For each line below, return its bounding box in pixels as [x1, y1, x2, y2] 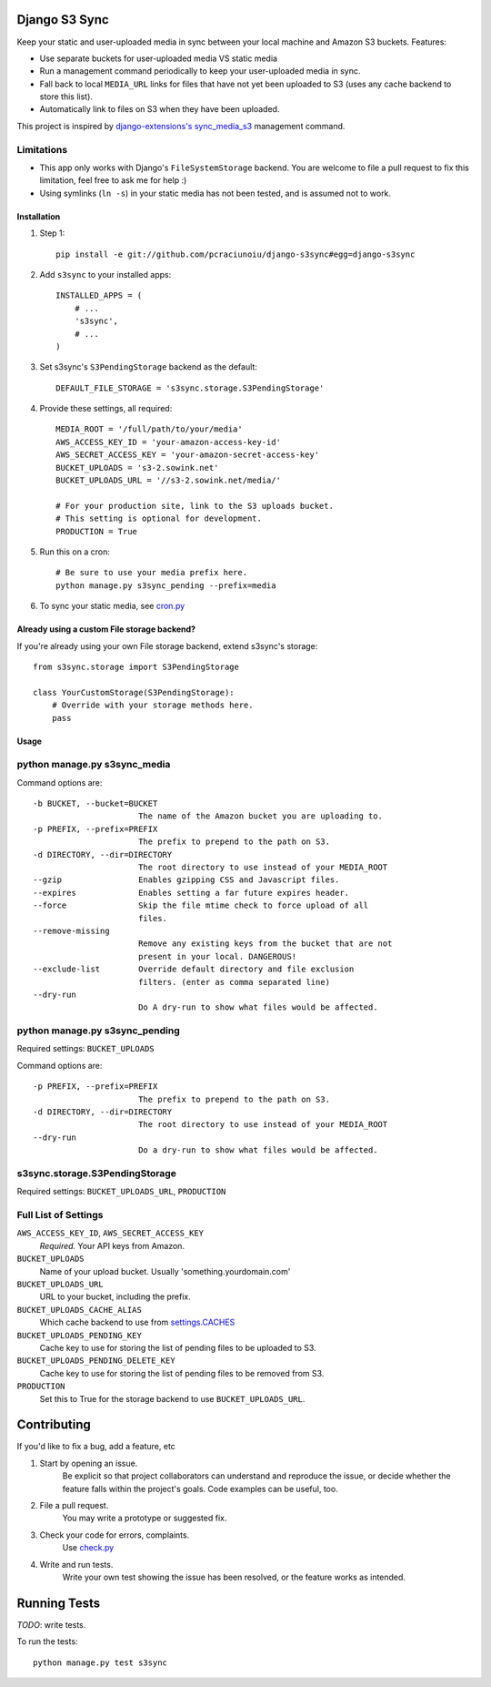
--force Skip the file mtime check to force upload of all [33, 900, 369, 910]
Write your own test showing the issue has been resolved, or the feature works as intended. [62, 1571, 406, 1582]
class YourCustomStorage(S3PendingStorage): [33, 687, 235, 697]
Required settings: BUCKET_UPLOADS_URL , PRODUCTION [16, 1186, 226, 1197]
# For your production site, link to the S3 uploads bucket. [55, 501, 334, 511]
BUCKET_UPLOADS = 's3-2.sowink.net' [55, 462, 219, 473]
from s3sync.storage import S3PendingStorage [33, 661, 240, 672]
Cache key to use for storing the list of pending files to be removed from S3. [39, 1367, 325, 1378]
